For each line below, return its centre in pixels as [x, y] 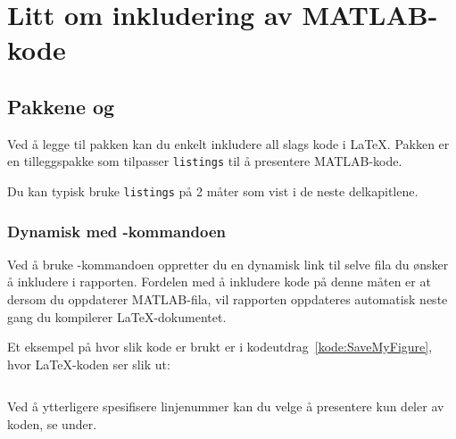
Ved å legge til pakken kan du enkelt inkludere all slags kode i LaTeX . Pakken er [228, 143]
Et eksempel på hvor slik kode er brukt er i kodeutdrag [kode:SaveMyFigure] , [220, 347]
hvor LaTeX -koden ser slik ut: [89, 364]
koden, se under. [52, 424]
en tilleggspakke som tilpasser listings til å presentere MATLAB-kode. [205, 161]
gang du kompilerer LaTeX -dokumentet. [117, 316]
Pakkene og [61, 106]
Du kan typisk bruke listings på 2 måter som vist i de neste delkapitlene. [213, 191]
